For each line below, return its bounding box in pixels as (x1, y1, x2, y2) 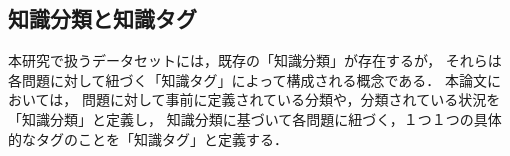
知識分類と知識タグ (8, 3, 197, 34)
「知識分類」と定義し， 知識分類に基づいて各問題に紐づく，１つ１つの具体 (8, 108, 502, 129)
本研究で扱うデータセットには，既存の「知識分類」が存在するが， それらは (8, 50, 502, 71)
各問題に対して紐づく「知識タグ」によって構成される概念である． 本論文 (8, 69, 487, 90)
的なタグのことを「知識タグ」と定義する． (8, 128, 288, 149)
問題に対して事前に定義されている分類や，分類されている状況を (81, 89, 501, 110)
